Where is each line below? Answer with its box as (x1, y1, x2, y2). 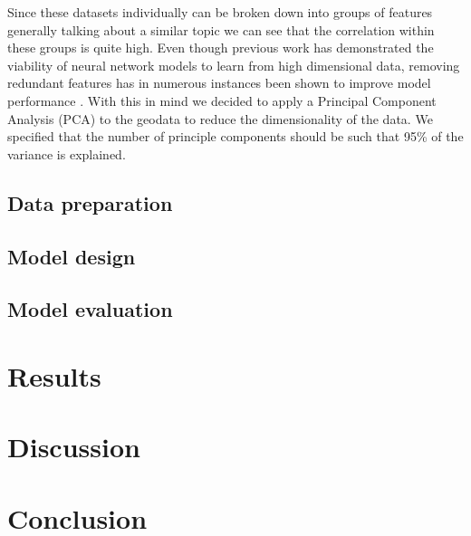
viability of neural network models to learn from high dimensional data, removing (7, 55, 460, 74)
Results (7, 357, 101, 394)
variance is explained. (7, 144, 126, 163)
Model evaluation (7, 295, 173, 323)
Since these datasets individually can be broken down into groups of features (7, 3, 433, 21)
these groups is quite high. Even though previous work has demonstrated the (7, 38, 434, 57)
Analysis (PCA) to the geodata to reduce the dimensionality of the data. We (7, 109, 433, 128)
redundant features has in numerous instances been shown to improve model (7, 73, 431, 92)
